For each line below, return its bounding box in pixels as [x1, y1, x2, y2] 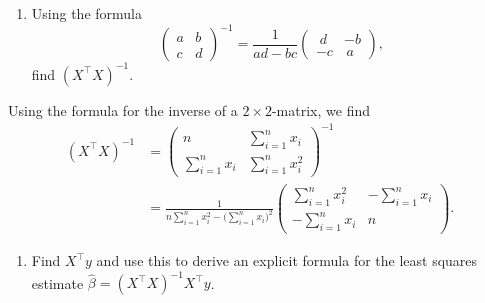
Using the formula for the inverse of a [8, 99, 238, 120]
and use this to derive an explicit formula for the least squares [96, 250, 478, 271]
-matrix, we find [271, 99, 370, 120]
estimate [31, 272, 84, 293]
